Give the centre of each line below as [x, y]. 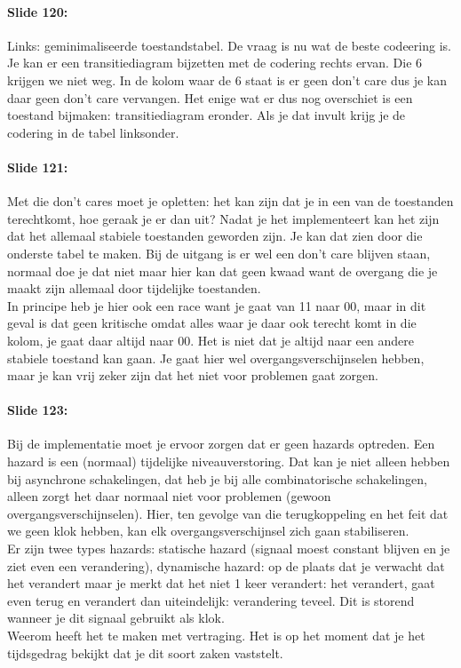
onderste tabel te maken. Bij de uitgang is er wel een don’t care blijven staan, [219, 253]
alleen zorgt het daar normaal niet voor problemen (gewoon [169, 496]
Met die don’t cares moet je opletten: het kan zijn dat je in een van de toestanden [230, 201]
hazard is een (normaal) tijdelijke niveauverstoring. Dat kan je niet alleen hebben [229, 461]
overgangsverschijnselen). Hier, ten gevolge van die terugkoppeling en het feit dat [228, 513]
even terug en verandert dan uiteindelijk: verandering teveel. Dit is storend [211, 600]
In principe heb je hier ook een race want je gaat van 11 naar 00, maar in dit [217, 305]
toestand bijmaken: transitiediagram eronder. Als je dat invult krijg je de [207, 115]
